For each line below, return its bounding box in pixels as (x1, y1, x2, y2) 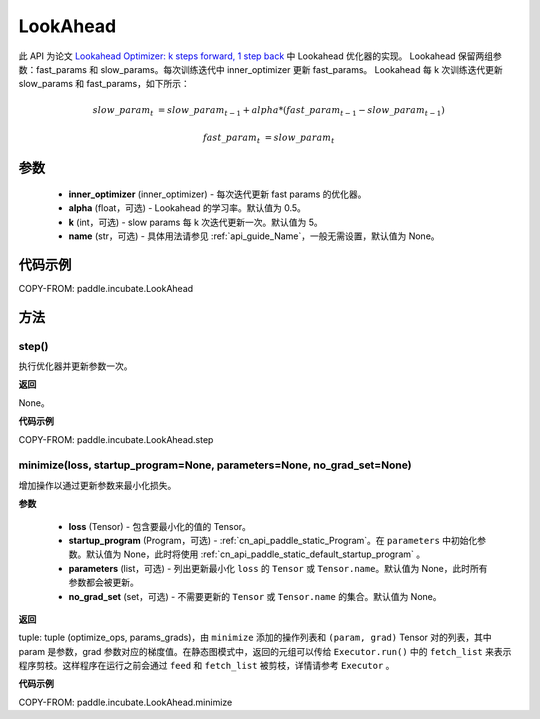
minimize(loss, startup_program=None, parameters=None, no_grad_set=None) (18, 458, 412, 472)
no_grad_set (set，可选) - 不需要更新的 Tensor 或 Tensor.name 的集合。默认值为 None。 (68, 590, 442, 602)
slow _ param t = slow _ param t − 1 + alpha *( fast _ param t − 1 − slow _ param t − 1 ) (92, 104, 445, 118)
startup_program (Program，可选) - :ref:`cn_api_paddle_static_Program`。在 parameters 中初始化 (68, 534, 478, 546)
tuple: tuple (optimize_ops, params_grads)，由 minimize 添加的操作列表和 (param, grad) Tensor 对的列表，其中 (18, 631, 492, 644)
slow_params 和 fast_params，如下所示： (18, 78, 190, 90)
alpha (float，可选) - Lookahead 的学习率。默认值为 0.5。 (68, 202, 307, 214)
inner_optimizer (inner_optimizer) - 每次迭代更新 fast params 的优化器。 (68, 188, 367, 200)
